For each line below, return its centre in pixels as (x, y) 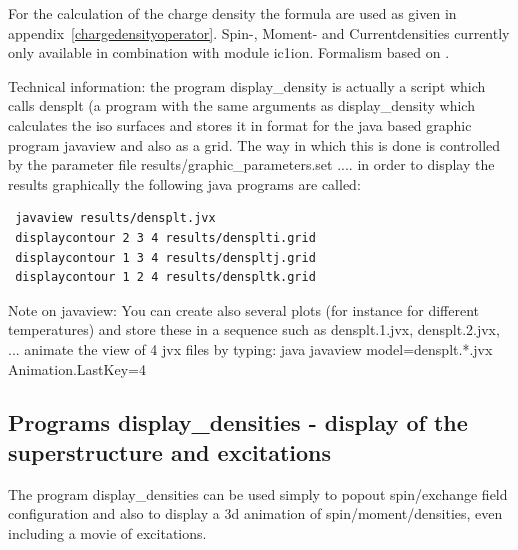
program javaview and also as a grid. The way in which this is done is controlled (254, 144)
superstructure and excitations (170, 451)
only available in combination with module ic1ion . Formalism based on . (229, 52)
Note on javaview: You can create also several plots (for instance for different (244, 309)
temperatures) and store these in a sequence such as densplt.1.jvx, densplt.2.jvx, (254, 329)
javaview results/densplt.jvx (115, 218)
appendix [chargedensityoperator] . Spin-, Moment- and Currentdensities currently (259, 32)
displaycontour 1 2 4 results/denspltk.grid (165, 277)
